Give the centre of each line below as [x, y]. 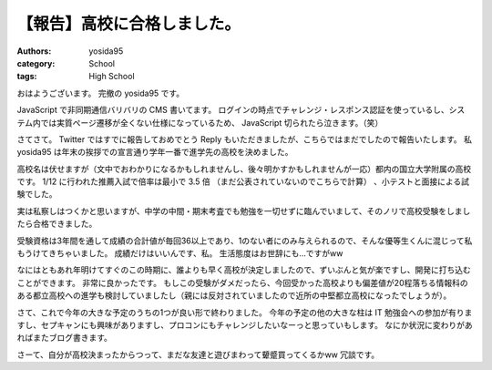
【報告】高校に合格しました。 [129, 24]
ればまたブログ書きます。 [65, 338]
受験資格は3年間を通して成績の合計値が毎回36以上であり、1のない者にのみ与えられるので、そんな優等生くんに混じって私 [245, 241]
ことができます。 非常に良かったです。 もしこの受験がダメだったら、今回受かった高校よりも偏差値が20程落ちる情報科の [242, 283]
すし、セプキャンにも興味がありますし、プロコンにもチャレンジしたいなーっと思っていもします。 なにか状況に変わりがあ [245, 324]
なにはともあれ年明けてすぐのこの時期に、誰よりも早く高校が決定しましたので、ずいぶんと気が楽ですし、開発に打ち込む [244, 270]
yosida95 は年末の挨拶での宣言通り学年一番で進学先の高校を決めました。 [155, 152]
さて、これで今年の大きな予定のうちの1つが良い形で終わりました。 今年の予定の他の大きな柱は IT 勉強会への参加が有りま [245, 312]
